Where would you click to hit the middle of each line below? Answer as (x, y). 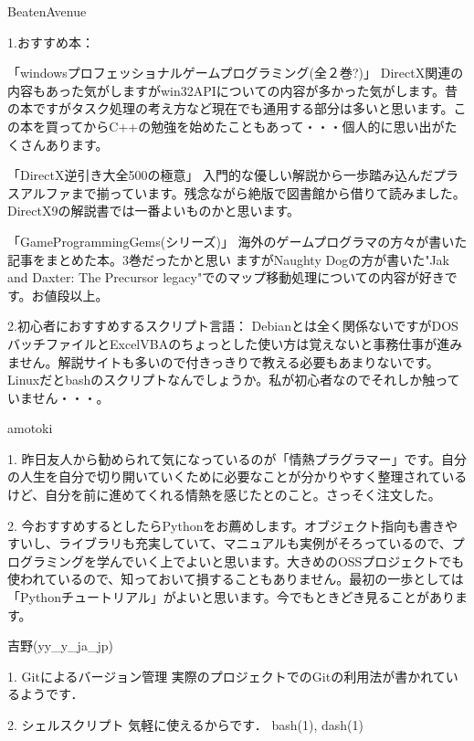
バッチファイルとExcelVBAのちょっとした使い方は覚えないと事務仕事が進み (235, 343)
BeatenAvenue (47, 11)
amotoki (30, 428)
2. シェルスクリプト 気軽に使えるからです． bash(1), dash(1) (185, 725)
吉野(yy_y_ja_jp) (60, 646)
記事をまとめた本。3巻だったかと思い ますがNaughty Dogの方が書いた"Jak (228, 259)
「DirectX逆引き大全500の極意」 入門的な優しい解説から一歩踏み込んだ (221, 175)
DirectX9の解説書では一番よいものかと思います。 (154, 211)
